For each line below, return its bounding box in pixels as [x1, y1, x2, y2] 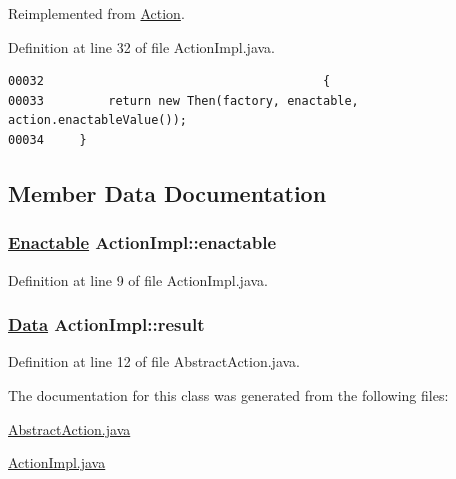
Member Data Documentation [8, 177, 327, 208]
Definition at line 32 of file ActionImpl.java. [8, 36, 275, 57]
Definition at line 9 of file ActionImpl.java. [8, 269, 268, 290]
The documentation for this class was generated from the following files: [8, 384, 449, 405]
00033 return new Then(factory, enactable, [8, 93, 359, 108]
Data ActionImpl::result [8, 312, 205, 337]
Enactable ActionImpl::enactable [8, 230, 277, 255]
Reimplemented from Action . [8, 3, 185, 23]
